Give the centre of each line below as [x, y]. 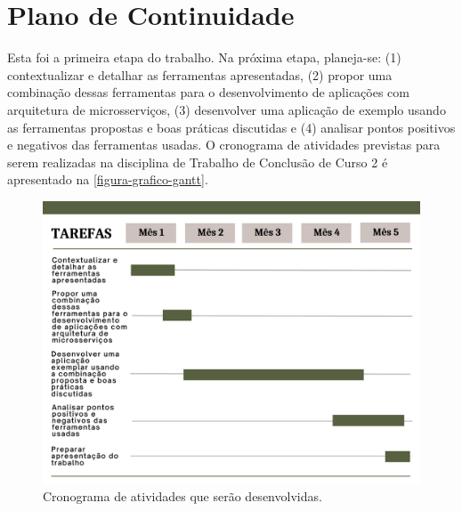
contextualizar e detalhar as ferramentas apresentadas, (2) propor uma [200, 74]
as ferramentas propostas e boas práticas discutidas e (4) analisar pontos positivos [231, 127]
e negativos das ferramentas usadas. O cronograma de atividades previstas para [224, 145]
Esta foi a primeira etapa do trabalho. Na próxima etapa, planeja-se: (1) [204, 57]
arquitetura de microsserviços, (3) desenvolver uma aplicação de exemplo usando [227, 109]
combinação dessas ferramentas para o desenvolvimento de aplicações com [209, 92]
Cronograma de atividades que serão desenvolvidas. [182, 496]
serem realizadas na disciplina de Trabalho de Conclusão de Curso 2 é [198, 162]
